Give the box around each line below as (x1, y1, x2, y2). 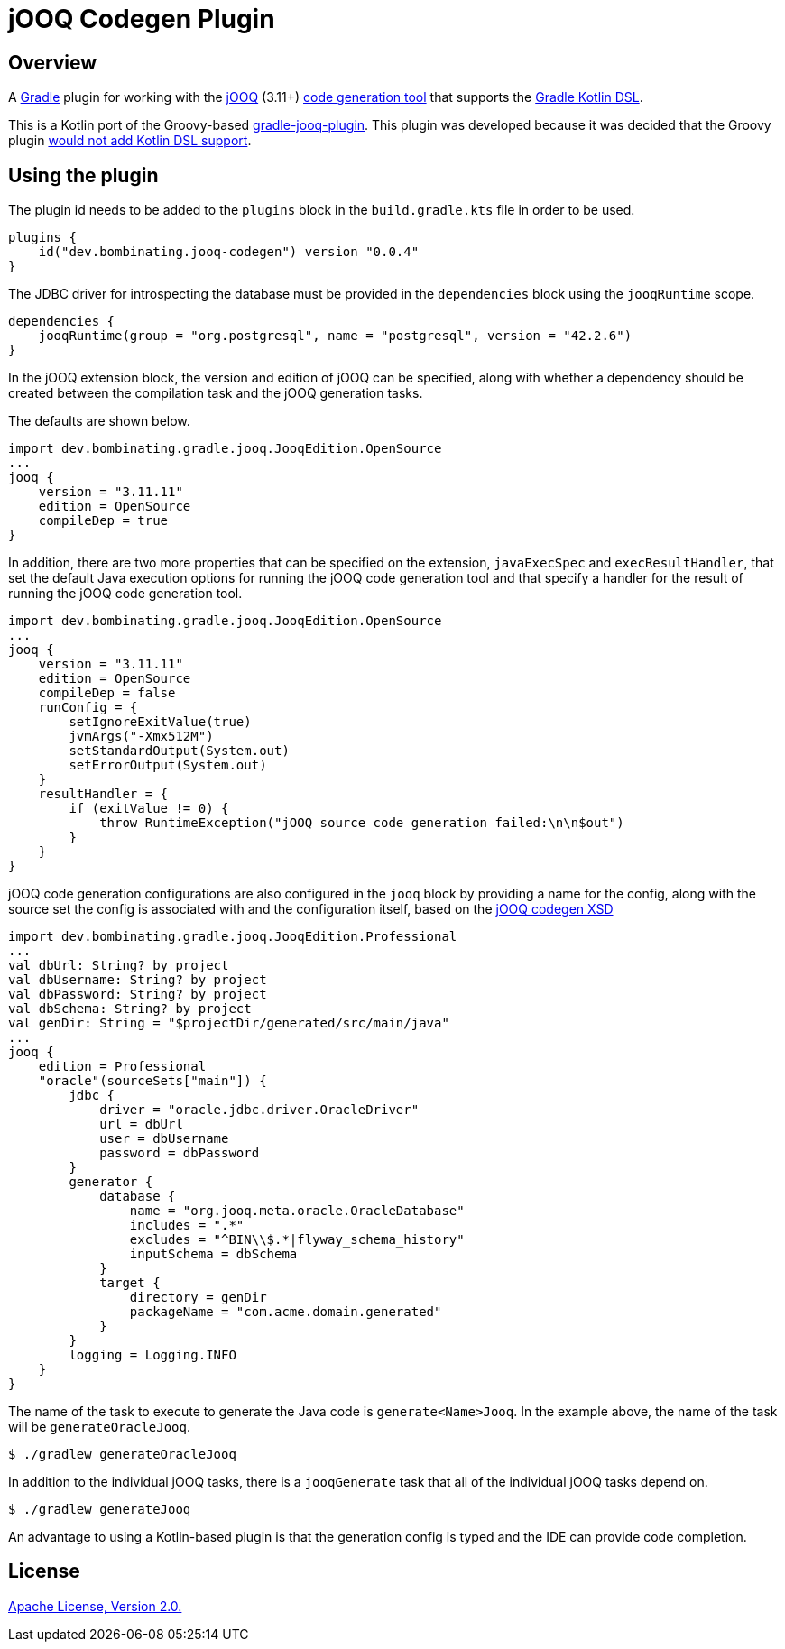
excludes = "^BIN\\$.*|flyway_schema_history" (129, 1232, 465, 1248)
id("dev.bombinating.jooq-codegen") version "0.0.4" (38, 244, 420, 260)
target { (99, 1276, 161, 1291)
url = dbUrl (99, 1117, 183, 1132)
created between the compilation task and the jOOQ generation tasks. (8, 385, 423, 401)
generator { (69, 1175, 153, 1190)
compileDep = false (38, 686, 176, 701)
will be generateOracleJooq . (8, 1419, 191, 1435)
